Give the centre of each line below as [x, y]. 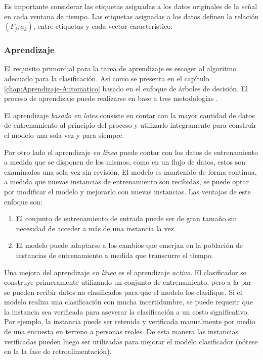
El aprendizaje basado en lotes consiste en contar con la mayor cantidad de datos [129, 115]
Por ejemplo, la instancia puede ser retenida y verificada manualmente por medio [130, 321]
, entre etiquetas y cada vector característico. [103, 26]
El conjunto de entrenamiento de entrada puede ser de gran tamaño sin [126, 218]
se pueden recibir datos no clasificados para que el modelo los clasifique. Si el [123, 292]
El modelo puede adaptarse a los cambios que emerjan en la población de [129, 245]
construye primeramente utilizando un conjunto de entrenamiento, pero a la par [128, 282]
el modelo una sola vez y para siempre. [64, 135]
